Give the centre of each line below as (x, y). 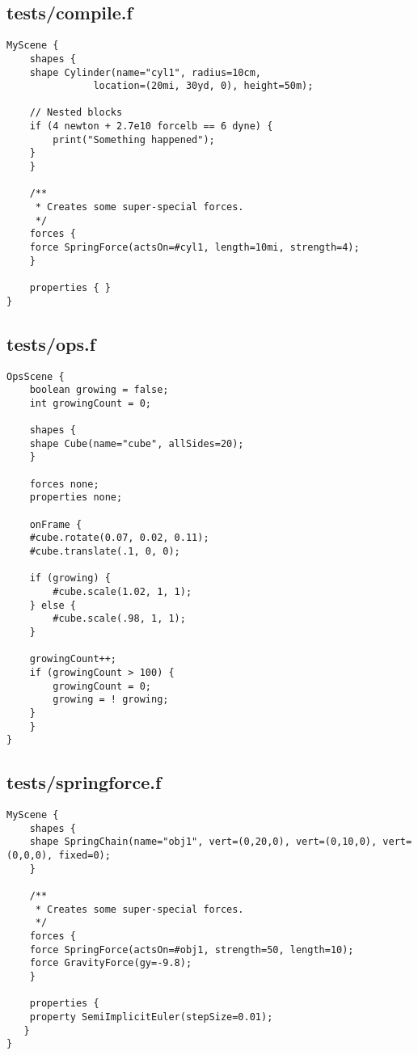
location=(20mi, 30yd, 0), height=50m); (203, 86)
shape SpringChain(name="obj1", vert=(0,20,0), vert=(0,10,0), (203, 842)
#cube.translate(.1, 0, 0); (105, 552)
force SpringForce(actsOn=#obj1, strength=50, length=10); (192, 950)
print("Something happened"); (134, 139)
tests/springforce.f (84, 782)
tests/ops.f (51, 343)
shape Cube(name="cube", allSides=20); (137, 443)
